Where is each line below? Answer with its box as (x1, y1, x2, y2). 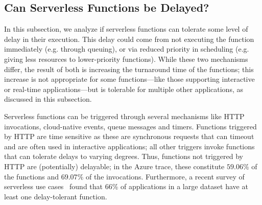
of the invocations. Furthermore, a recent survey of (85, 171, 245, 181)
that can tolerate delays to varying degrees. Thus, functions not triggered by (4, 151, 243, 162)
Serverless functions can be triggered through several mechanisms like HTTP (4, 110, 245, 121)
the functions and (4, 171, 59, 181)
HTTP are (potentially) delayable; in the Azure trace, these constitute (4, 161, 225, 171)
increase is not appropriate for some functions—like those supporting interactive (4, 74, 255, 84)
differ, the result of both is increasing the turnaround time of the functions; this (4, 63, 254, 74)
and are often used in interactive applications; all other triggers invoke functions (4, 141, 255, 151)
